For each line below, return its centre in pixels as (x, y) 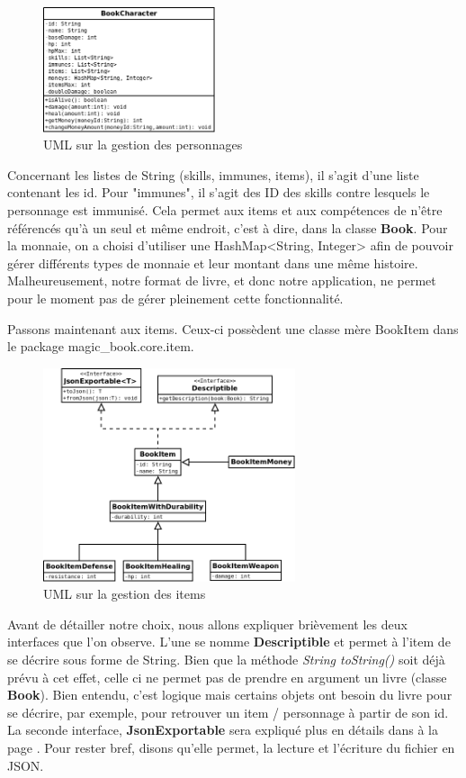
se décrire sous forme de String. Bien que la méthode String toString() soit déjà (226, 660)
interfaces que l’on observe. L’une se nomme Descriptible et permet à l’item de (229, 642)
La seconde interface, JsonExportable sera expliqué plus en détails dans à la (223, 730)
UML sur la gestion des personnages (143, 145)
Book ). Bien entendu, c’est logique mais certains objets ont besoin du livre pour (230, 695)
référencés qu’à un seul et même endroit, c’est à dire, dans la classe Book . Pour (228, 227)
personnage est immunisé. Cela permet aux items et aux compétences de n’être (225, 210)
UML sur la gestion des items (125, 594)
